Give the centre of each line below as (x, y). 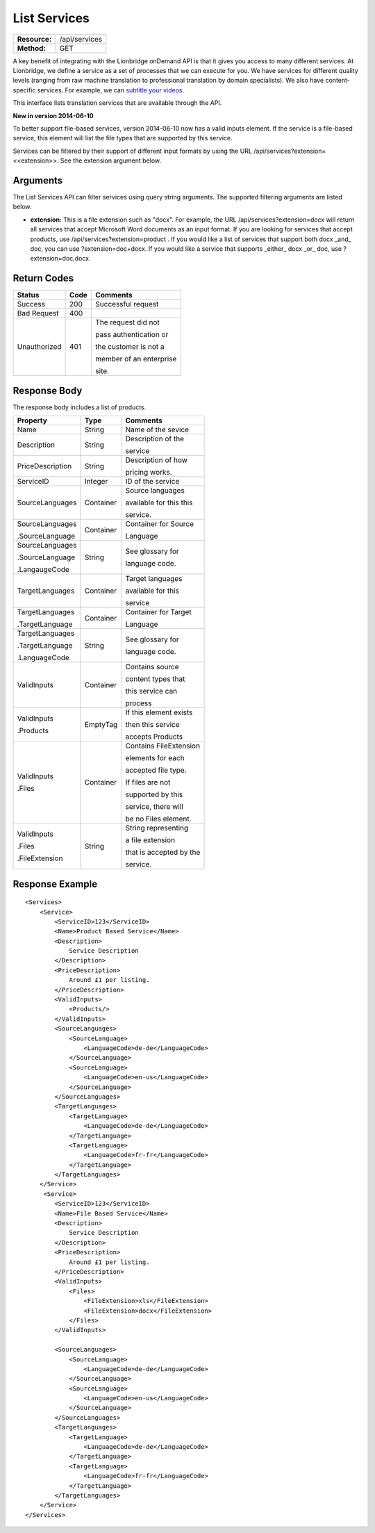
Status (28, 295)
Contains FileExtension (163, 746)
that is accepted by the (163, 853)
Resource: (34, 39)
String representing (157, 828)
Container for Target (158, 612)
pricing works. (149, 473)
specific (24, 90)
